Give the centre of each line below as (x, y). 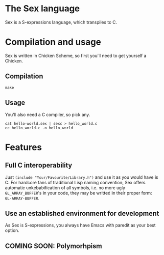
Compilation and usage (53, 42)
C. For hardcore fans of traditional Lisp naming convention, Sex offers (75, 182)
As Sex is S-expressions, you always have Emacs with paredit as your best (80, 225)
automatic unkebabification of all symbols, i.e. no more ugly (65, 188)
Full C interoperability (39, 165)
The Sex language (42, 9)
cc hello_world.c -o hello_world (39, 128)
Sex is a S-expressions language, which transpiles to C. (61, 22)
